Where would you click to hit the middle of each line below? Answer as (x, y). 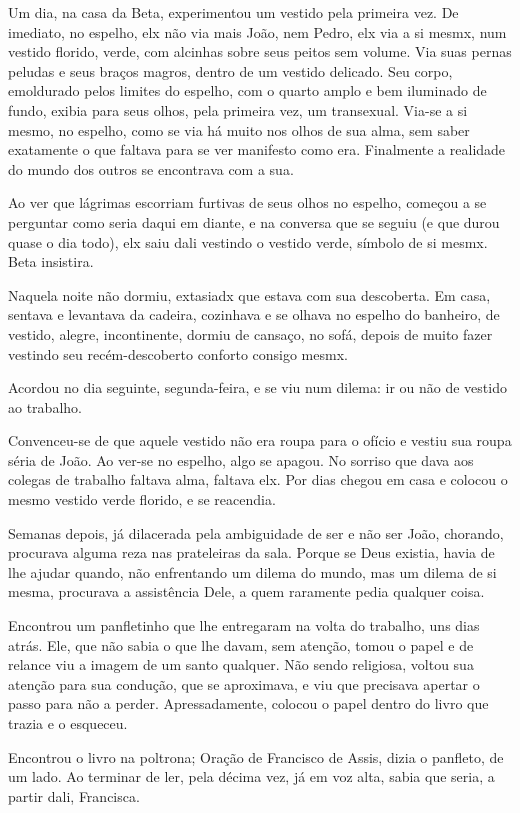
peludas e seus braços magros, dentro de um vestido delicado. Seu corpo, (230, 70)
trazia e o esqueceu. (68, 723)
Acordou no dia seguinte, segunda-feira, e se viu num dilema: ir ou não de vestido (257, 387)
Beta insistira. (51, 261)
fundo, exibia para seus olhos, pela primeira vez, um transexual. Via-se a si (238, 109)
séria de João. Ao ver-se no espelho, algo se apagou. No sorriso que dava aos (241, 459)
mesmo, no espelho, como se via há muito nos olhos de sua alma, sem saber (239, 129)
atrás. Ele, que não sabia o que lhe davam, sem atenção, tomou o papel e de (241, 644)
